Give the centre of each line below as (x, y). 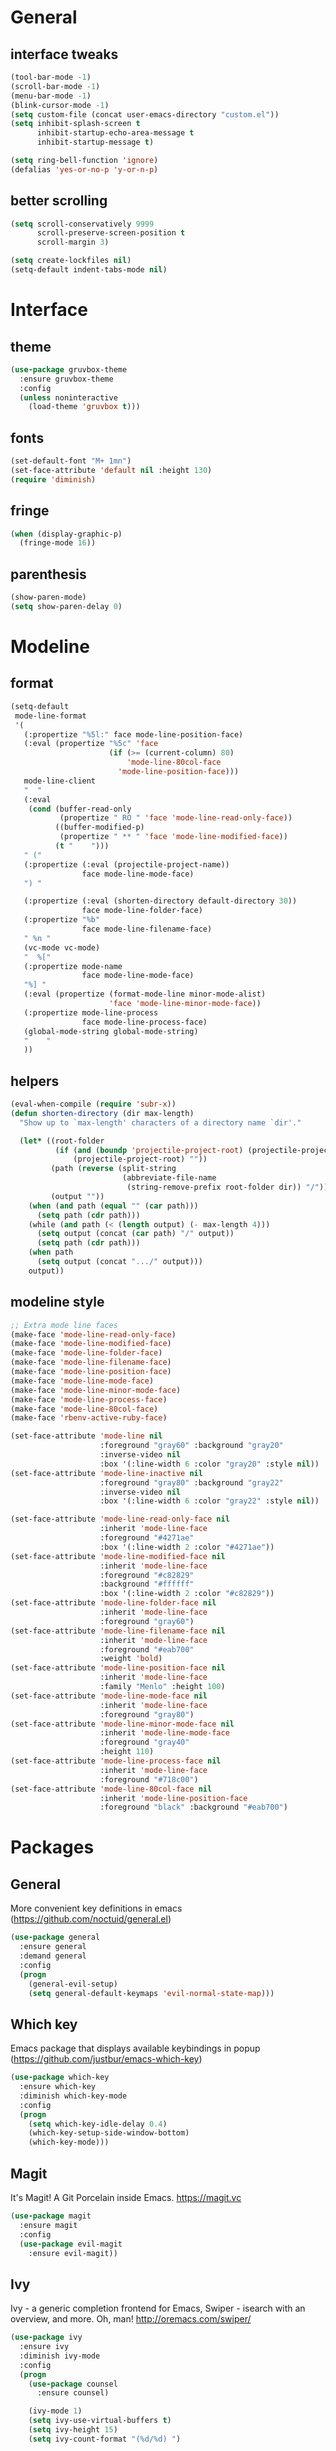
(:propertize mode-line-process (91, 1012)
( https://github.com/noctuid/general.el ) (91, 1919)
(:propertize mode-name (73, 966)
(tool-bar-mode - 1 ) (51, 77)
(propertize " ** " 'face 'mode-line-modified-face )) (173, 837)
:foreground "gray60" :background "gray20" (191, 1446)
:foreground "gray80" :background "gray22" (191, 1482)
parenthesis (48, 574)
